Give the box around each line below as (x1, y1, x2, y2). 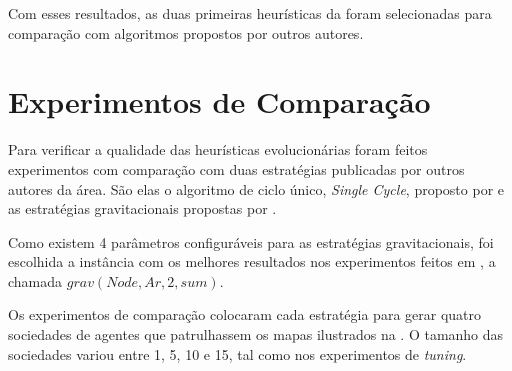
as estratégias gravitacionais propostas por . (8, 198, 277, 219)
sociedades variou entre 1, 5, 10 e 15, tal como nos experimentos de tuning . (8, 343, 467, 364)
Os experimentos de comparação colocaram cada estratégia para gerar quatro (8, 304, 482, 325)
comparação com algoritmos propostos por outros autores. (8, 22, 364, 43)
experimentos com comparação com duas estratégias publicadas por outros (8, 158, 465, 179)
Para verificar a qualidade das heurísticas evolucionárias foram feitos (8, 139, 428, 160)
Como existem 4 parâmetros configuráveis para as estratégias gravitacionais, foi (8, 231, 494, 252)
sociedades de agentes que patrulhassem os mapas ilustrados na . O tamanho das (8, 324, 504, 345)
